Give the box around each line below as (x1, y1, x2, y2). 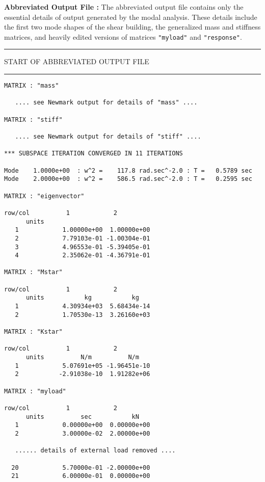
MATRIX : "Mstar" (4, 269, 63, 276)
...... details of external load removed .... (15, 447, 176, 454)
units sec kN (25, 413, 139, 420)
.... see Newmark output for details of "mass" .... (15, 99, 198, 106)
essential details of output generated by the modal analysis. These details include (4, 11, 257, 22)
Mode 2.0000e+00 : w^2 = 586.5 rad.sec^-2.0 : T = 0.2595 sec (4, 175, 252, 183)
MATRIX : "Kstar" (4, 328, 63, 336)
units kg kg (25, 294, 139, 302)
